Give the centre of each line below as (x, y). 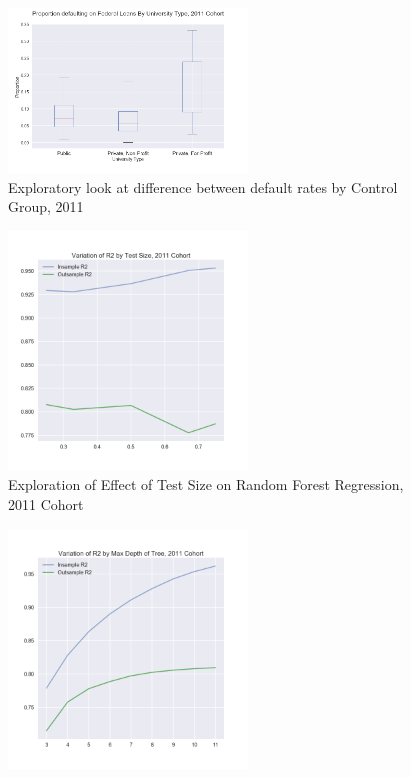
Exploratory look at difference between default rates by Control (203, 186)
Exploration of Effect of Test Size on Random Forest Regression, (206, 484)
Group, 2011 (46, 206)
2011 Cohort (46, 503)
